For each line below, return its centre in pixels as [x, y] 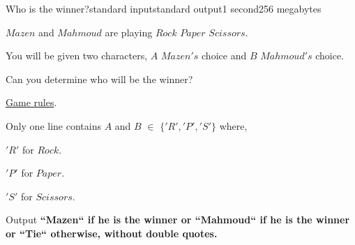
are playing [129, 32]
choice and [224, 55]
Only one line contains [53, 125]
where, [233, 125]
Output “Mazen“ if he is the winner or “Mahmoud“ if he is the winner [178, 220]
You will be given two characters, [77, 55]
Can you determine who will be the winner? [99, 79]
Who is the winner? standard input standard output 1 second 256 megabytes [164, 8]
